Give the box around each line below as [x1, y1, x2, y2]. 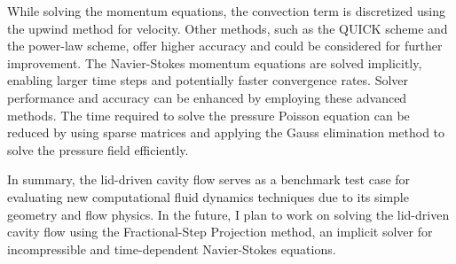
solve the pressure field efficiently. [7, 140, 189, 159]
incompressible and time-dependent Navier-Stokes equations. [7, 239, 336, 258]
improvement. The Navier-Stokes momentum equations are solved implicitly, [7, 53, 422, 72]
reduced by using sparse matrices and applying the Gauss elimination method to [7, 123, 445, 142]
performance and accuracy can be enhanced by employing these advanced [7, 88, 407, 106]
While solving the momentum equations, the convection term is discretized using [7, 2, 445, 19]
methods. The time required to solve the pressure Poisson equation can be [7, 105, 410, 124]
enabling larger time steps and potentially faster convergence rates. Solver [7, 71, 409, 89]
